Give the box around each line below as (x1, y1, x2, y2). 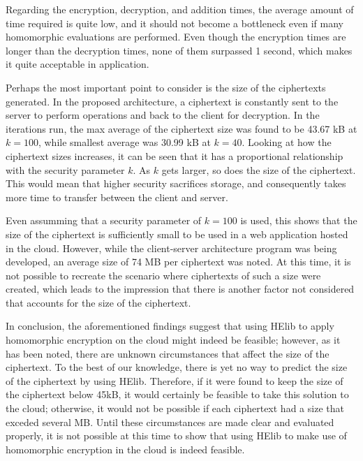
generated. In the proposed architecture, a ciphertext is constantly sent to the (6, 94, 339, 108)
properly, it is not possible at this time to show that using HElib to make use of (6, 428, 347, 443)
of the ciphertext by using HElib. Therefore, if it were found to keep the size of (6, 373, 343, 388)
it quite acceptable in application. (6, 57, 149, 71)
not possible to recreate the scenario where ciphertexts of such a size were (6, 268, 321, 282)
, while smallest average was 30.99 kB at (38, 135, 211, 149)
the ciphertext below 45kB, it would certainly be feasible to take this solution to (6, 387, 349, 402)
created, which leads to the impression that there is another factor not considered (6, 281, 355, 296)
